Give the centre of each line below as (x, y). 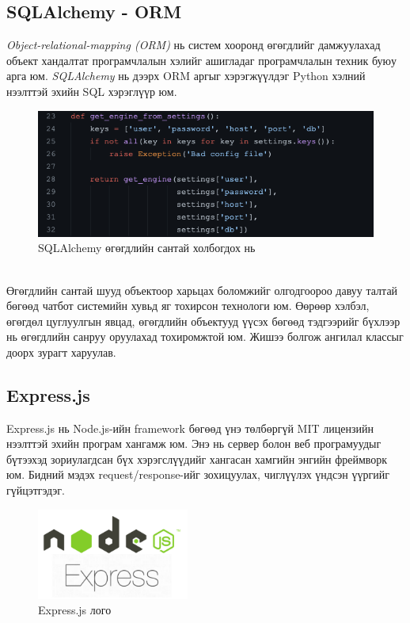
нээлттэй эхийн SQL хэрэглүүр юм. (92, 91)
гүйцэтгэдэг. (36, 490)
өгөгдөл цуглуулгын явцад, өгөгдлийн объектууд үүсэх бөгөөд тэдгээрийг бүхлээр (203, 321)
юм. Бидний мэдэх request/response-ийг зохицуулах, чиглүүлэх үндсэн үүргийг (198, 474)
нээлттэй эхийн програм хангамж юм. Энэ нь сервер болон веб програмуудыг (194, 443)
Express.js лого (75, 610)
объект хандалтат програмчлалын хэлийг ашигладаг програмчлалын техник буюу (202, 60)
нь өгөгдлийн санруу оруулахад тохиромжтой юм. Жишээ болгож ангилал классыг (205, 336)
